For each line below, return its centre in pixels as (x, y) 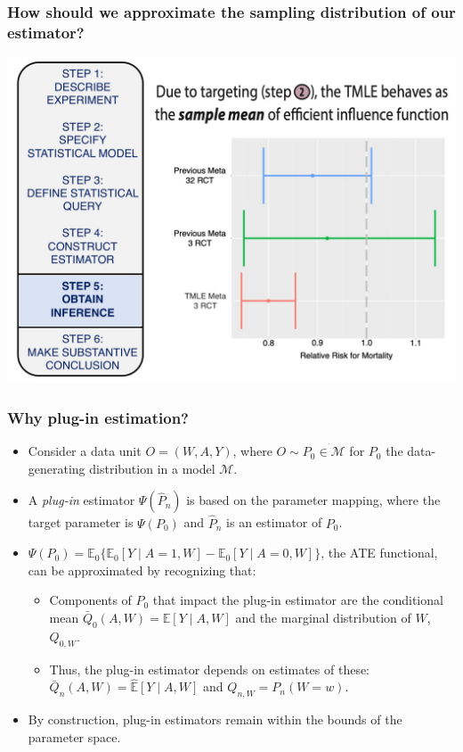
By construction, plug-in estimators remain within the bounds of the (215, 719)
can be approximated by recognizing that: (142, 570)
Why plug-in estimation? (98, 417)
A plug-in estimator (81, 500)
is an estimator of (274, 522)
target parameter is (81, 522)
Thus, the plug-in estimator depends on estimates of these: (210, 669)
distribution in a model (152, 468)
